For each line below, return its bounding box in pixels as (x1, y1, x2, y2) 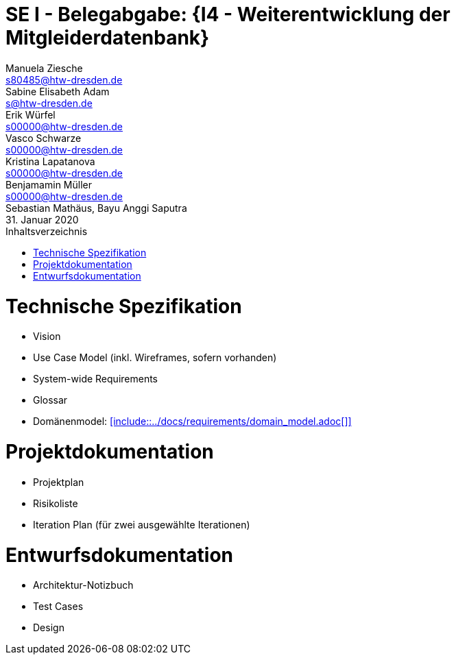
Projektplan (33, 476, 84, 488)
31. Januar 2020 (5, 213, 79, 225)
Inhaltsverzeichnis (5, 225, 88, 237)
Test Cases (33, 600, 84, 613)
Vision (33, 330, 61, 343)
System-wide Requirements (33, 373, 158, 385)
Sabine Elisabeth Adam (5, 85, 110, 97)
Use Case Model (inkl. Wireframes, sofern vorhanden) (33, 352, 277, 364)
